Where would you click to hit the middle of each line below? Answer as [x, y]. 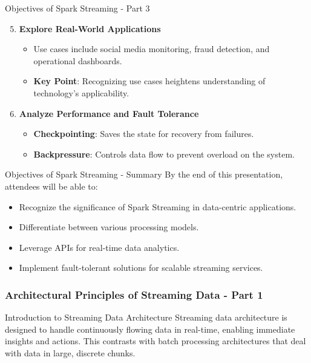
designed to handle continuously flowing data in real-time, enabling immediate [150, 329]
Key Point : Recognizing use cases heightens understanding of [149, 81]
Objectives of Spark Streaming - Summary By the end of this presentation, [144, 174]
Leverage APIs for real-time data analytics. [99, 247]
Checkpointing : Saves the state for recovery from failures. [144, 134]
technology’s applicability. [81, 92]
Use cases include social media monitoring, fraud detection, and [152, 49]
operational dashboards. [78, 60]
